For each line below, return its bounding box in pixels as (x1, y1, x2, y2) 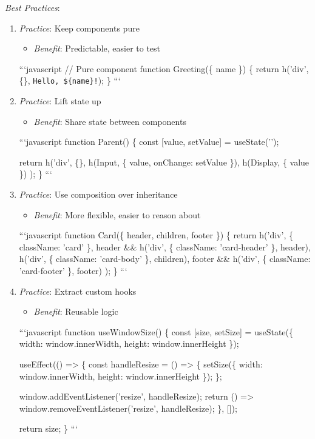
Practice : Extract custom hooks (19, 284, 137, 297)
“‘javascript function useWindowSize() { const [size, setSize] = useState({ (19, 325, 294, 338)
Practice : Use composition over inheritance (19, 188, 178, 200)
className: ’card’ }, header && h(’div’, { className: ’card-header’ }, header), (19, 240, 311, 253)
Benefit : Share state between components (33, 115, 186, 127)
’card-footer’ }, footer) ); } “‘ (19, 264, 127, 276)
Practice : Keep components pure (19, 21, 140, 34)
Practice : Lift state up (19, 95, 101, 107)
